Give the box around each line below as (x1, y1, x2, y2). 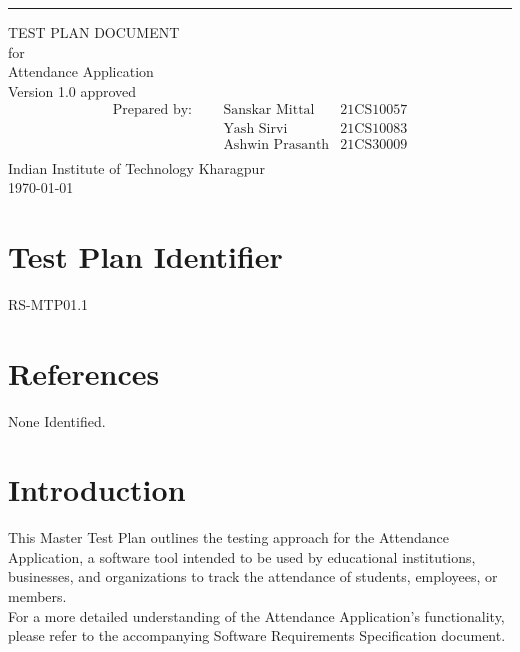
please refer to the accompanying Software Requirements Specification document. (8, 625, 506, 646)
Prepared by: (112, 103, 192, 118)
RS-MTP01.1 (8, 293, 89, 314)
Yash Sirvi (223, 122, 288, 137)
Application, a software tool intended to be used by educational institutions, (8, 546, 476, 567)
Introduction (8, 469, 186, 510)
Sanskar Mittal (223, 103, 315, 118)
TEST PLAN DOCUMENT (8, 22, 180, 42)
